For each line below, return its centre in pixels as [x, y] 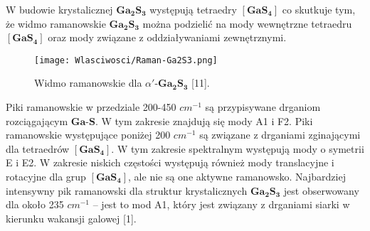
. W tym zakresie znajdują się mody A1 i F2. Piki [204, 120]
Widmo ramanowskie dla [88, 83]
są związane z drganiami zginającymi [280, 135]
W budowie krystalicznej [59, 9]
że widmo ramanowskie [56, 23]
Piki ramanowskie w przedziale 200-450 [91, 107]
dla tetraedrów [38, 148]
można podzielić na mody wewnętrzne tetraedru [247, 23]
